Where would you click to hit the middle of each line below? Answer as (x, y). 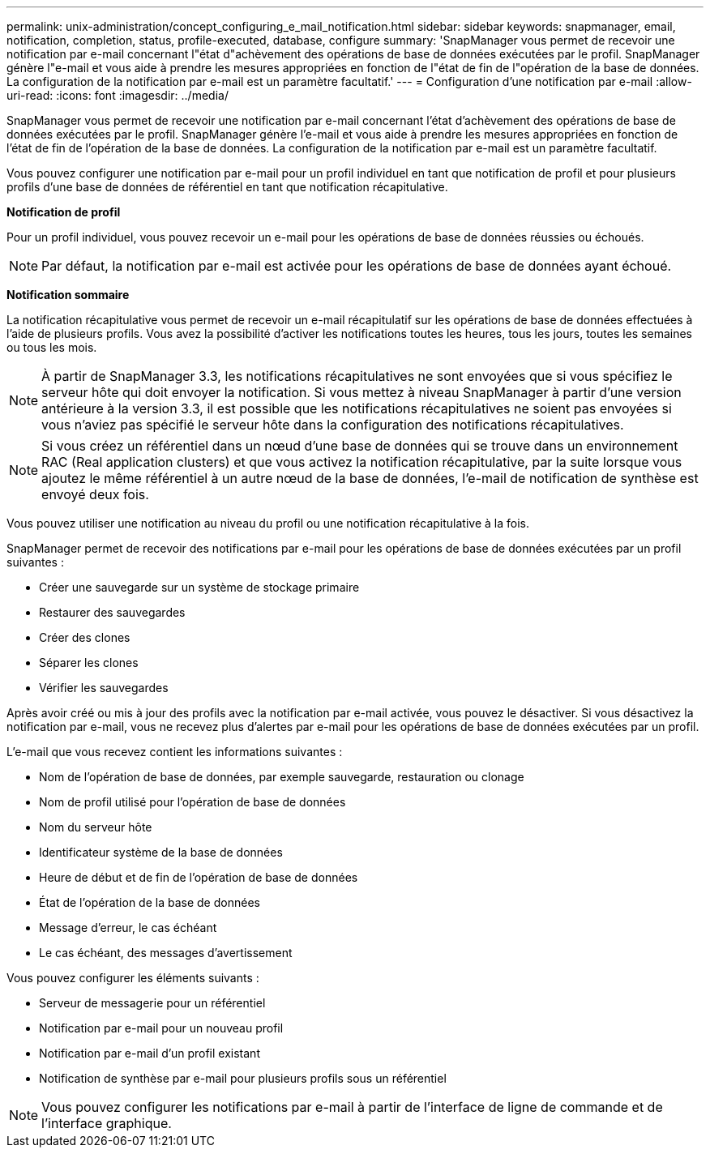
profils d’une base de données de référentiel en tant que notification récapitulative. (227, 187)
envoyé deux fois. (95, 494)
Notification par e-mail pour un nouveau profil (161, 1028)
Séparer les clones (89, 662)
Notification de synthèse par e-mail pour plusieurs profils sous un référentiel (243, 1078)
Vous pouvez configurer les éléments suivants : (133, 978)
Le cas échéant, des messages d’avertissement (166, 953)
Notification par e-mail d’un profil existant (150, 1053)
